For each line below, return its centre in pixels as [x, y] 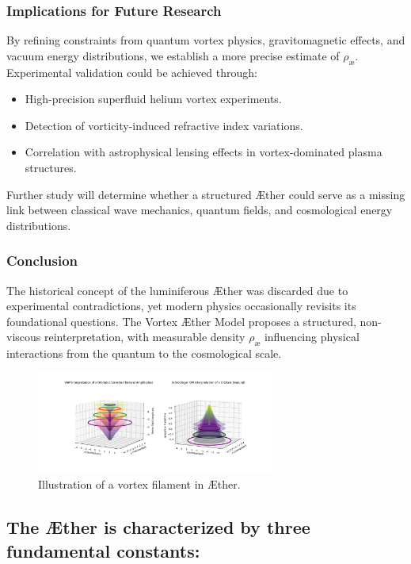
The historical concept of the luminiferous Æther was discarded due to [177, 290]
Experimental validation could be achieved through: [132, 72]
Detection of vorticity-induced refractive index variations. [164, 125]
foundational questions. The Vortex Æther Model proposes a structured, [181, 321]
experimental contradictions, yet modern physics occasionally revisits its [181, 306]
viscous [24, 337]
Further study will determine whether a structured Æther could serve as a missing [206, 194]
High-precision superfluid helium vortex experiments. [153, 99]
